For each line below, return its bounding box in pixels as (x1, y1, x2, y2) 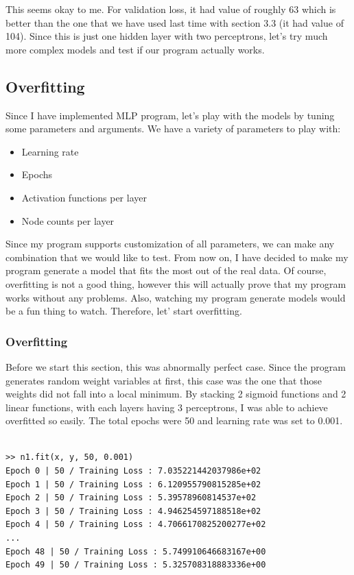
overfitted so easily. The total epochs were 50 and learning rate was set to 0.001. (5, 413, 343, 428)
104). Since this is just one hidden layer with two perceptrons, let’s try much (5, 29, 328, 43)
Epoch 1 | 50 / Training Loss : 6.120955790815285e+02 (5, 479, 261, 489)
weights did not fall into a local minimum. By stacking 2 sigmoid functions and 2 (5, 387, 346, 401)
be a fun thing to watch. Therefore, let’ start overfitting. (5, 304, 242, 318)
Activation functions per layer (21, 190, 147, 204)
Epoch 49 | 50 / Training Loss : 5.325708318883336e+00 (5, 560, 266, 570)
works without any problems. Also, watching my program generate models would (5, 290, 346, 304)
